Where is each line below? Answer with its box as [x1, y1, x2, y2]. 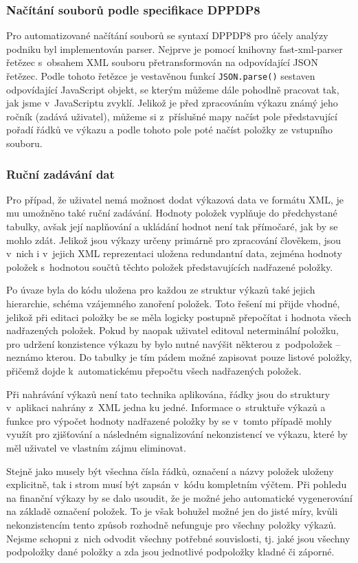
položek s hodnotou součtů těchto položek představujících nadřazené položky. [6, 259, 333, 274]
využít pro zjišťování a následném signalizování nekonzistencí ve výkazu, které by [6, 427, 348, 441]
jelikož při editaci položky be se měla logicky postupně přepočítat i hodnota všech [6, 309, 351, 324]
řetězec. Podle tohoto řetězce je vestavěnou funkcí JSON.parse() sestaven [6, 69, 315, 82]
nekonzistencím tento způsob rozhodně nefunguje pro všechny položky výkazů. [6, 517, 337, 531]
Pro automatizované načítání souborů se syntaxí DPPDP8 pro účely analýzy [6, 28, 328, 43]
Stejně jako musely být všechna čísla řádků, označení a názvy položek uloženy [6, 463, 334, 478]
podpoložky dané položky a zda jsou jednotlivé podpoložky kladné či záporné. [6, 544, 335, 559]
